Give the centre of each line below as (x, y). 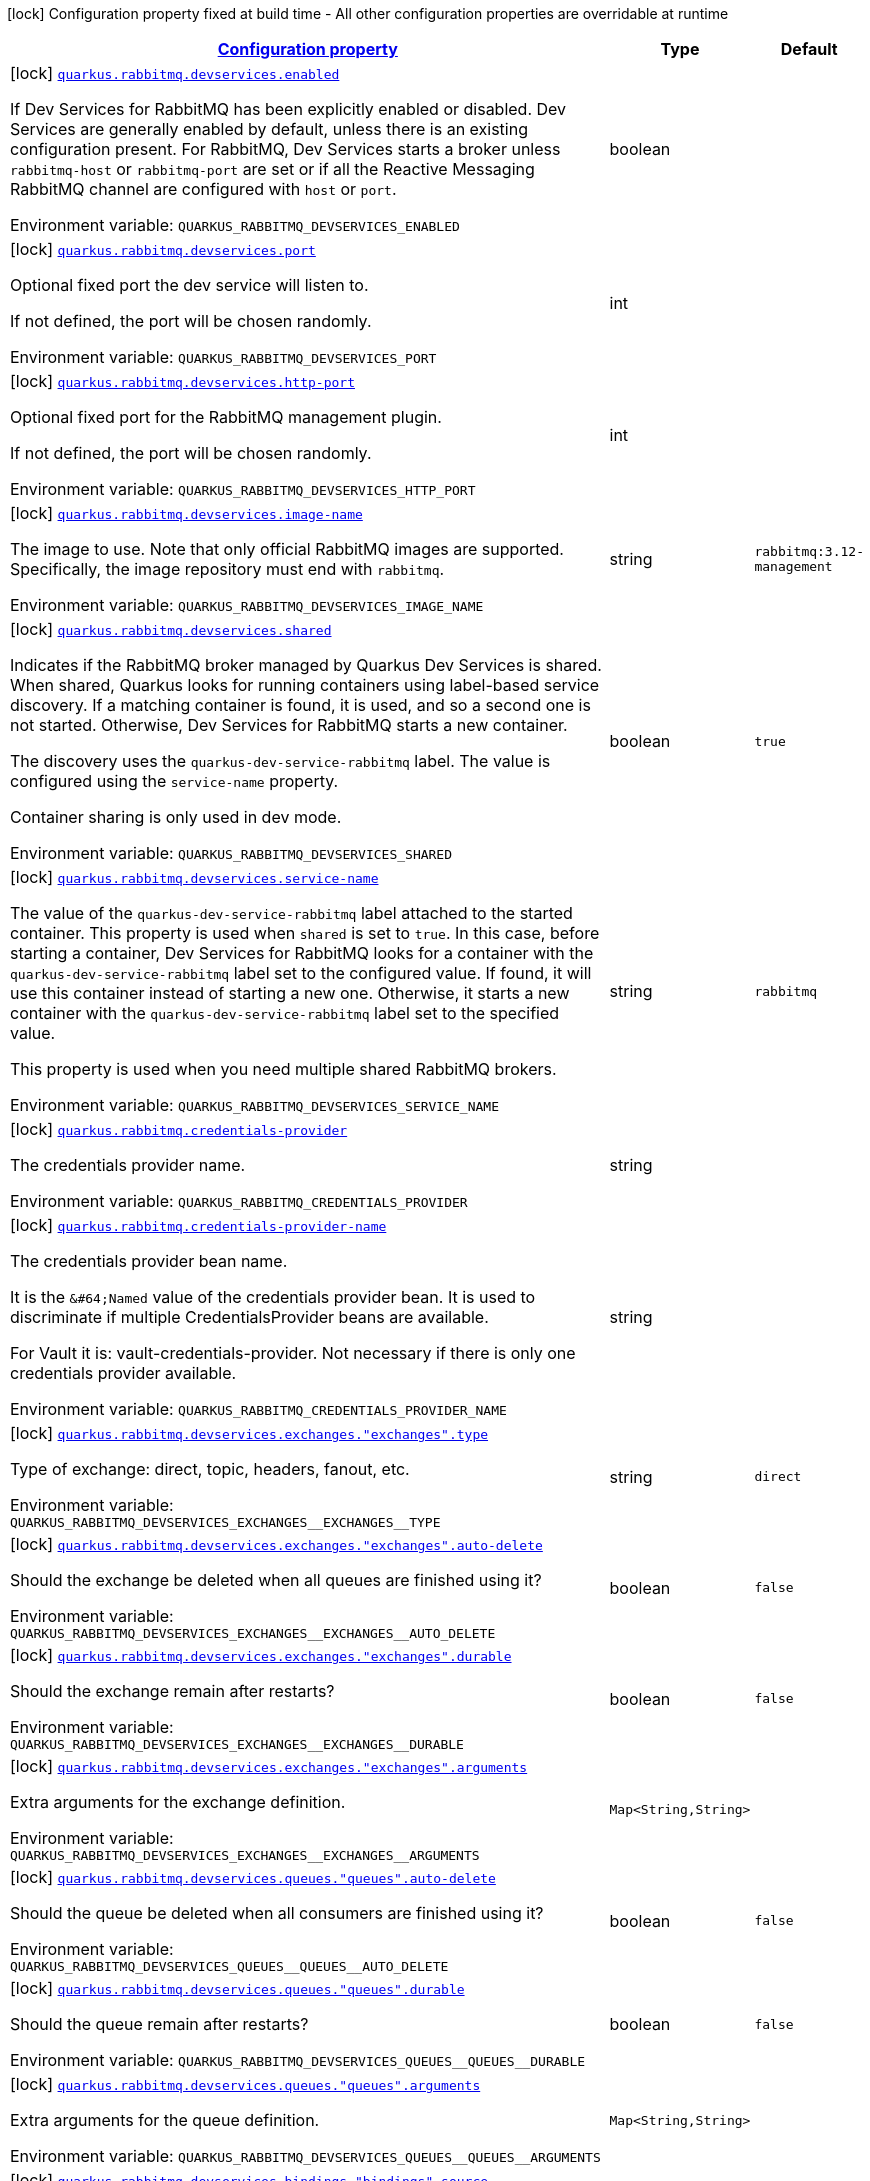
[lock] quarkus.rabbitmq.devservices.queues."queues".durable (237, 1988)
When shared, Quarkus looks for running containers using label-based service (305, 685)
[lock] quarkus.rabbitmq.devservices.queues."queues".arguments (245, 2084)
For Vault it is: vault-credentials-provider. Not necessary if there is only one (293, 1353)
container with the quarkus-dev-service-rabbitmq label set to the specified (285, 1013)
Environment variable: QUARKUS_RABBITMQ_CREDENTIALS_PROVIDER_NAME (258, 1409)
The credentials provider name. (128, 1165)
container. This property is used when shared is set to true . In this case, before (305, 933)
